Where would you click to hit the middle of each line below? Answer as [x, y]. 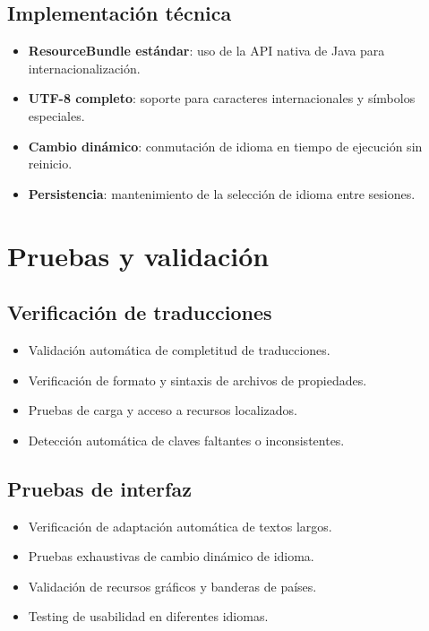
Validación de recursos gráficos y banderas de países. [172, 586]
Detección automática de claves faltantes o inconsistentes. [186, 440]
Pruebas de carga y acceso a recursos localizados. [163, 410]
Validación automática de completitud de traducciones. [179, 349]
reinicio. [50, 164]
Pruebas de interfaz [99, 488]
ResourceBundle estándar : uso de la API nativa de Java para [206, 51]
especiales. [56, 115]
